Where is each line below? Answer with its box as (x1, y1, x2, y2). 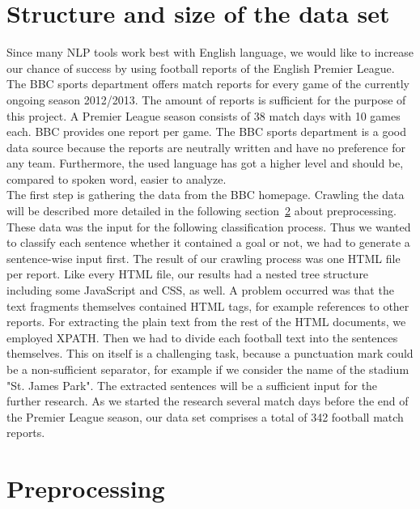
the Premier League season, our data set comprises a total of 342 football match (6, 408, 404, 425)
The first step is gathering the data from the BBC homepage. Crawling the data (6, 186, 405, 203)
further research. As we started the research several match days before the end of (6, 392, 409, 409)
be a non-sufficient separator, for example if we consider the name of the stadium (6, 361, 409, 377)
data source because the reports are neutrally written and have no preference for (6, 138, 405, 155)
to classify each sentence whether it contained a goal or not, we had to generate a (6, 234, 410, 251)
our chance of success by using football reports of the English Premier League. (6, 59, 395, 76)
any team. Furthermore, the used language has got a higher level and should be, (6, 155, 404, 172)
